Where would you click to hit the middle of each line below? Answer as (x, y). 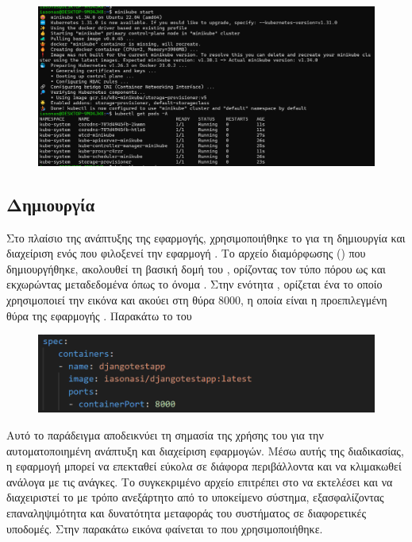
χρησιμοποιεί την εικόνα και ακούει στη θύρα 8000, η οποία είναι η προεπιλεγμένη (197, 299)
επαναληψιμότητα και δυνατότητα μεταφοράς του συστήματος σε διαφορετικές (187, 512)
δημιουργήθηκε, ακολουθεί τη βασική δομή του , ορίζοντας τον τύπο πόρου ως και (196, 268)
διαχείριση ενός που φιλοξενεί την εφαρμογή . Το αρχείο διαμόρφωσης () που (186, 253)
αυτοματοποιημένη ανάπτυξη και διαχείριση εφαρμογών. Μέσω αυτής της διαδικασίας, (205, 450)
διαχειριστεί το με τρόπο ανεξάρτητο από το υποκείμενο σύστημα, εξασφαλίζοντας (195, 497)
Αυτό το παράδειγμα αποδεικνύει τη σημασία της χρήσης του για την (165, 435)
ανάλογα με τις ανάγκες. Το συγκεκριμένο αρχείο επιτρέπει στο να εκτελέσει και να (200, 481)
